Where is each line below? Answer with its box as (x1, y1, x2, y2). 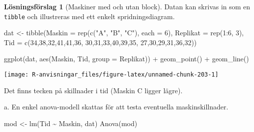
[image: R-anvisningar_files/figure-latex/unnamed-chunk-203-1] (4, 71, 219, 79)
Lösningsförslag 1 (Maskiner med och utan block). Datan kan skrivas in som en (4, 1, 251, 11)
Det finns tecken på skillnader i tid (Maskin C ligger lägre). (4, 85, 183, 95)
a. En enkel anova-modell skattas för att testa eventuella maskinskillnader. (4, 102, 228, 112)
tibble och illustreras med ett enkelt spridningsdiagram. (4, 11, 175, 21)
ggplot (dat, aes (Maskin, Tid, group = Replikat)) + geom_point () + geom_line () (4, 53, 249, 64)
